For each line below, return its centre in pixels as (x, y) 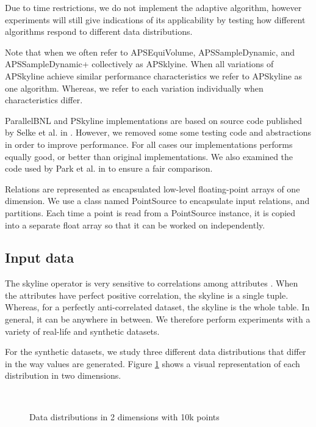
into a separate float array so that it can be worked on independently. (135, 224)
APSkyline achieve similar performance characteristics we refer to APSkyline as (154, 75)
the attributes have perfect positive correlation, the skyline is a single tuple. (147, 295)
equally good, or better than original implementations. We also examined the (149, 156)
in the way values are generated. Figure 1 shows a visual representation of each (153, 363)
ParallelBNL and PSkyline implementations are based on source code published (153, 120)
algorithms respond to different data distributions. (99, 31)
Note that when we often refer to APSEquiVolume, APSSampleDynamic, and (150, 52)
